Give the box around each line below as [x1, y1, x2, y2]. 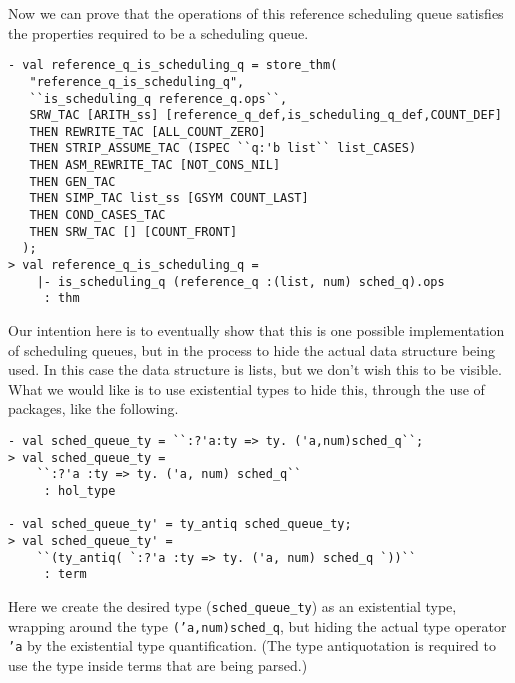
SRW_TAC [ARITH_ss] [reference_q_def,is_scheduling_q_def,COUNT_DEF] [29, 108, 502, 123]
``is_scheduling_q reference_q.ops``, [29, 91, 288, 106]
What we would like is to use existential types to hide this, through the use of [8, 378, 485, 399]
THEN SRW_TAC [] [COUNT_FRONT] [29, 224, 238, 239]
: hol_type [43, 483, 116, 498]
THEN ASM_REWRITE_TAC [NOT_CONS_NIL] [29, 158, 281, 173]
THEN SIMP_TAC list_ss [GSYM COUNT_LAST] [29, 191, 309, 206]
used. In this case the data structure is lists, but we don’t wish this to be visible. [8, 359, 502, 380]
